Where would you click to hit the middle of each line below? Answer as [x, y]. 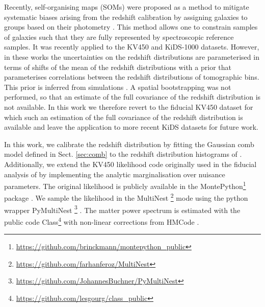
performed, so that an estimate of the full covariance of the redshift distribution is [132, 97]
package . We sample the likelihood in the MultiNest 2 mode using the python [126, 197]
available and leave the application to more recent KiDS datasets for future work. [131, 127]
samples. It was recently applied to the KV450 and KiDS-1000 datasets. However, [132, 47]
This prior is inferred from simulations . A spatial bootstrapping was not [118, 87]
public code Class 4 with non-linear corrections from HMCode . [102, 221]
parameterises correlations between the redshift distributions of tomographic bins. [132, 77]
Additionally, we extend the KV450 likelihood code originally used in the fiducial [130, 164]
